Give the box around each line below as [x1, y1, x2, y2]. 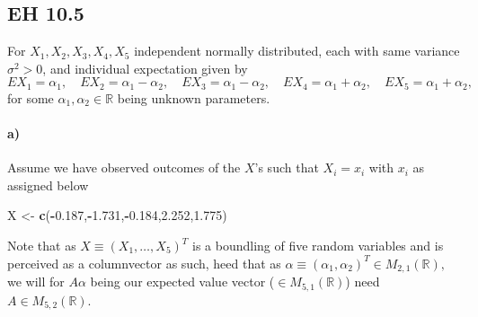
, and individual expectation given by [42, 58, 248, 77]
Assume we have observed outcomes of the [7, 158, 241, 177]
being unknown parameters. [117, 88, 270, 107]
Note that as [7, 236, 76, 255]
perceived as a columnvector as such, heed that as [7, 253, 281, 272]
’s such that [254, 158, 319, 177]
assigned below [7, 175, 89, 194]
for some [7, 88, 54, 107]
